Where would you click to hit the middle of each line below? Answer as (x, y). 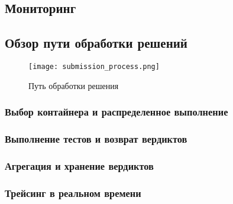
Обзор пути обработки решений (96, 43)
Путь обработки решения (74, 85)
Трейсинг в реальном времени (73, 193)
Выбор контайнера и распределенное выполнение (117, 112)
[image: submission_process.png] (94, 66)
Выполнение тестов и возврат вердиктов (96, 139)
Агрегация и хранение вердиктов (79, 165)
